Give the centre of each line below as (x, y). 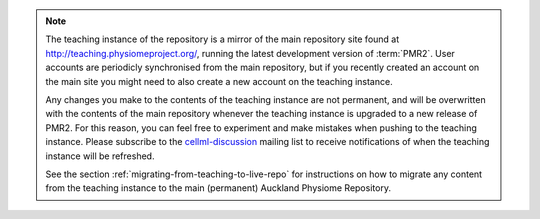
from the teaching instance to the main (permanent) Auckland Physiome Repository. (218, 188)
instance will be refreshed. (100, 156)
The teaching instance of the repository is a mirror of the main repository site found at (222, 39)
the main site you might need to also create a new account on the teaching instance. (219, 81)
